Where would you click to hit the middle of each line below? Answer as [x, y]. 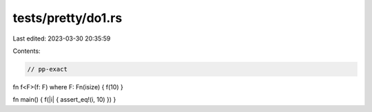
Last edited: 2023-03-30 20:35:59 [62, 38]
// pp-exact [48, 69]
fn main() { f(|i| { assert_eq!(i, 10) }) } [64, 100]
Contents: [27, 51]
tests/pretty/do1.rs [68, 18]
